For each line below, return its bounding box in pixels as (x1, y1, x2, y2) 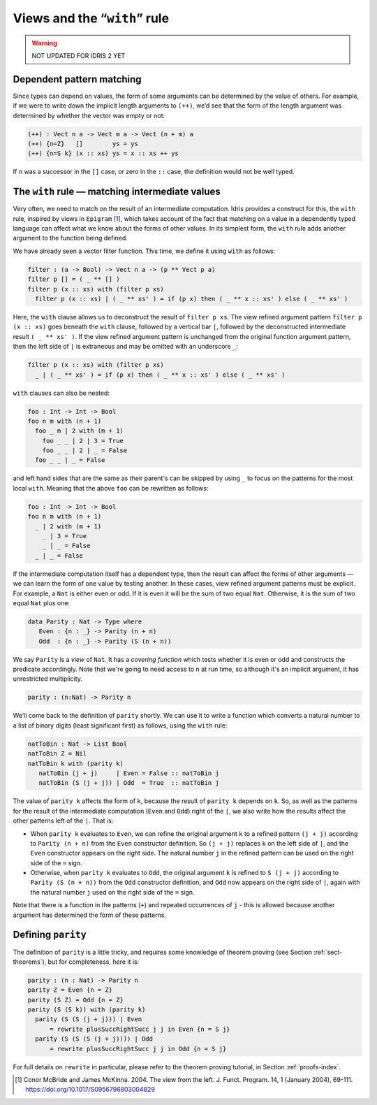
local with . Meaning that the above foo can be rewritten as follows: (13, 484, 209, 492)
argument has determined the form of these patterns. (13, 911, 167, 919)
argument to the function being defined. (13, 234, 128, 243)
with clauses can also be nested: (13, 389, 110, 397)
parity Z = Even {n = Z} (27, 986, 113, 994)
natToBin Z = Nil (27, 750, 87, 758)
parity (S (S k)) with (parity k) (27, 1006, 146, 1013)
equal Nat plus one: (13, 598, 70, 607)
